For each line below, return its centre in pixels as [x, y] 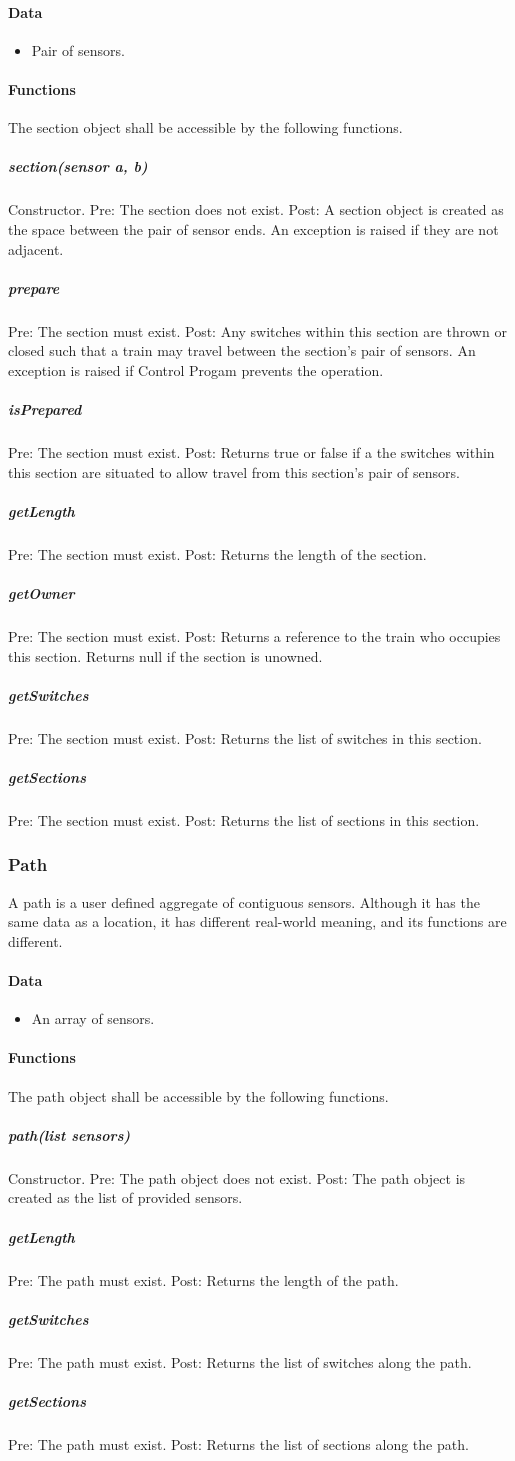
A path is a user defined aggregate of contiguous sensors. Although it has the [244, 901]
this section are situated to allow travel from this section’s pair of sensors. [234, 471]
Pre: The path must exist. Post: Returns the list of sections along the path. [238, 1443]
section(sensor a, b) [78, 166]
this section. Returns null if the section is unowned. [165, 655]
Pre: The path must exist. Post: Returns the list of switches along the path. [240, 1361]
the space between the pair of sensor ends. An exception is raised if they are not [253, 228]
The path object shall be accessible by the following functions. [198, 1095]
